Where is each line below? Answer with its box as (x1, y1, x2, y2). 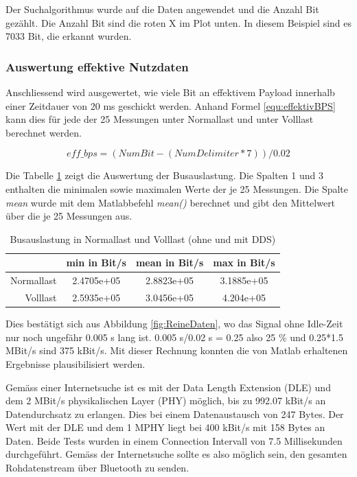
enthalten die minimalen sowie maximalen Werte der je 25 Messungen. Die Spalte (5, 181, 349, 196)
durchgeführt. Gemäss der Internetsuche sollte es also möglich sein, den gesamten (5, 447, 347, 461)
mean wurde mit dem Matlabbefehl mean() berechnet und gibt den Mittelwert (5, 195, 336, 209)
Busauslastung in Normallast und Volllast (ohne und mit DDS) (10, 231, 276, 246)
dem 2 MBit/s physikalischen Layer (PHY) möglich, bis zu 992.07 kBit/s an (5, 393, 326, 408)
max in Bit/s (213, 255, 275, 270)
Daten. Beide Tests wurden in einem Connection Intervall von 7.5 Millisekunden (5, 433, 343, 447)
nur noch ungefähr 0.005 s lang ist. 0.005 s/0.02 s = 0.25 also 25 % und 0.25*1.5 (5, 329, 344, 344)
